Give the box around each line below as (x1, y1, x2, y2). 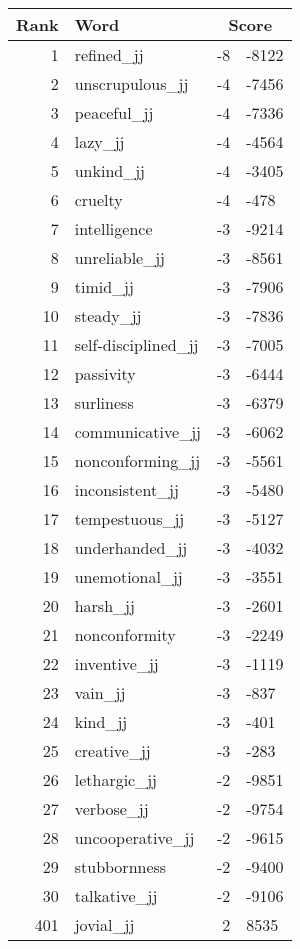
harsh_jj (74, 594, 135, 617)
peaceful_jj (74, 101, 154, 124)
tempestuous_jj (74, 507, 185, 530)
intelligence (74, 217, 153, 240)
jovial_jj (74, 913, 135, 936)
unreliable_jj (74, 246, 166, 269)
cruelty (74, 188, 123, 211)
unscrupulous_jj (74, 72, 189, 95)
